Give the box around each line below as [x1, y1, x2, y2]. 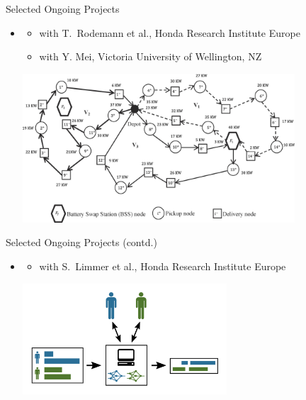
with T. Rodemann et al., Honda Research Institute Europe [39, 25, 300, 40]
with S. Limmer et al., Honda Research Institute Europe [39, 259, 286, 274]
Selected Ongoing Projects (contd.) [6, 235, 157, 250]
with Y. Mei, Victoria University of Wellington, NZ [39, 49, 262, 64]
